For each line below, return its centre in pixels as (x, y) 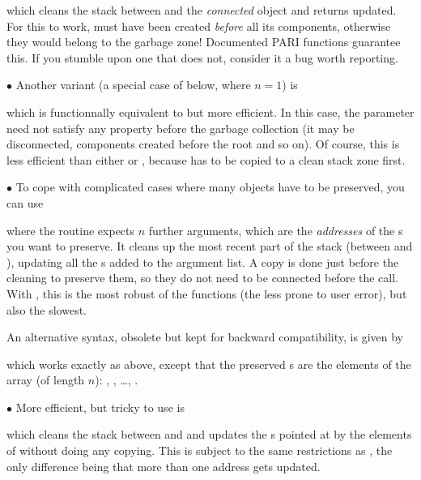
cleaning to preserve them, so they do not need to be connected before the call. (203, 278)
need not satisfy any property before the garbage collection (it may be (181, 128)
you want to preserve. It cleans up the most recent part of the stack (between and (210, 246)
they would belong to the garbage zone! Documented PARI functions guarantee (204, 42)
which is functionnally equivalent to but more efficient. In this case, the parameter (210, 111)
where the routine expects (71, 230)
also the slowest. (47, 309)
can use (25, 202)
